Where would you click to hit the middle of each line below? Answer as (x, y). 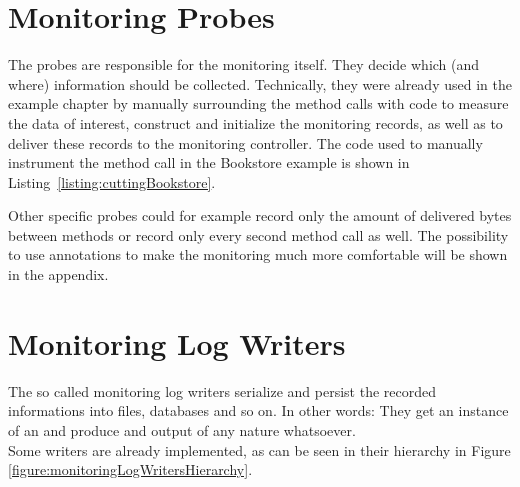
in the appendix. (58, 274)
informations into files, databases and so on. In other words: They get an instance (258, 410)
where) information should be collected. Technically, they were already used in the (260, 83)
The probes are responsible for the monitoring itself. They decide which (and (244, 64)
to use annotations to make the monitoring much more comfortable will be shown (258, 254)
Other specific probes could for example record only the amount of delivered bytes (260, 215)
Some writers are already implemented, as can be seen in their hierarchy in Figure (259, 449)
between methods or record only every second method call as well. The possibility (258, 234)
